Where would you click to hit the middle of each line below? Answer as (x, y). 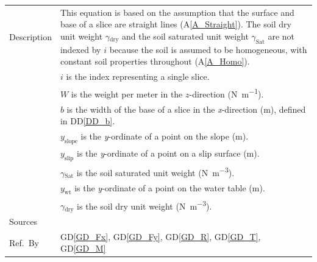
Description (30, 37)
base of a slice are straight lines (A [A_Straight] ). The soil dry (176, 24)
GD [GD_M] (83, 248)
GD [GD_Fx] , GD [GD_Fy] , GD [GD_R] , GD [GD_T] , (160, 236)
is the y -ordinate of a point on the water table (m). (170, 187)
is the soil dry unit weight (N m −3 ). (144, 205)
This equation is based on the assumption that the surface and (177, 12)
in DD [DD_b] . (87, 121)
